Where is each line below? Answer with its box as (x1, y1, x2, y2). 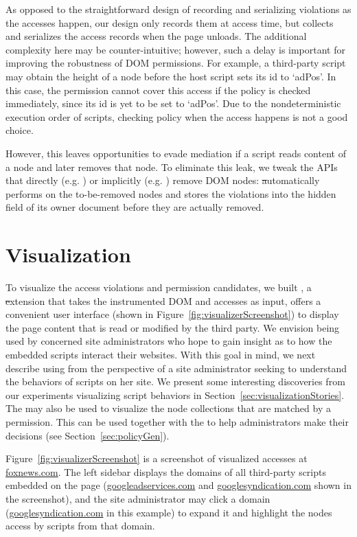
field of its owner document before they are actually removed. (5, 200, 264, 214)
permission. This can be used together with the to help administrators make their (5, 414, 349, 429)
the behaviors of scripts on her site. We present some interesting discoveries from (5, 374, 345, 389)
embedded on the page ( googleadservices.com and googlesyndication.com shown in (5, 478, 352, 492)
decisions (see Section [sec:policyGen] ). (5, 428, 170, 442)
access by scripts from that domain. (5, 518, 155, 533)
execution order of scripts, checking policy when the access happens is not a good (5, 109, 348, 124)
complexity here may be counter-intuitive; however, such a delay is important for (5, 42, 345, 56)
